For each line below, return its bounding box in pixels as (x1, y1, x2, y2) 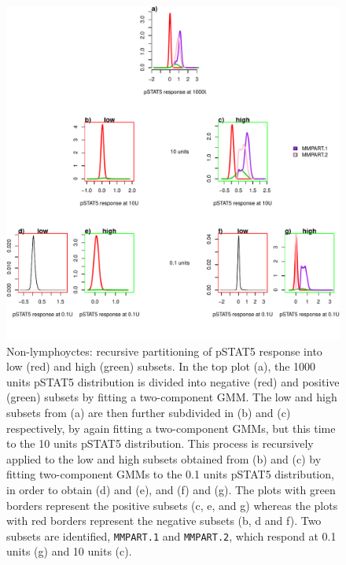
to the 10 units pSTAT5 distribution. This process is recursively (6, 435, 314, 452)
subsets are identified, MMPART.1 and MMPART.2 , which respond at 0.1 (6, 527, 337, 544)
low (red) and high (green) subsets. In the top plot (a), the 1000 (6, 358, 316, 375)
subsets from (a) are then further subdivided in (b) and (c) (6, 404, 291, 420)
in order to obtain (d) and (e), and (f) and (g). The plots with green (6, 481, 336, 497)
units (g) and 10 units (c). (6, 543, 132, 559)
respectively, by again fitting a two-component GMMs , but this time (6, 419, 336, 436)
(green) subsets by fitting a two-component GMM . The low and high (6, 389, 337, 405)
